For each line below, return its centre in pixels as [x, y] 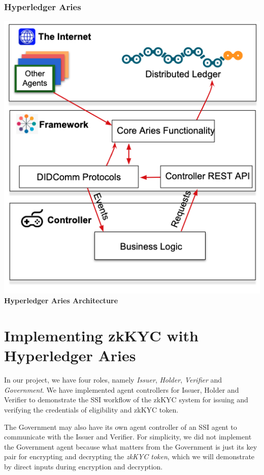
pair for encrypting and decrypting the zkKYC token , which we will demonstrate [129, 456]
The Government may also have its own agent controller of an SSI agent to [121, 426]
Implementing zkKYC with [101, 335]
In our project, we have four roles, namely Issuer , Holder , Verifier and [113, 380]
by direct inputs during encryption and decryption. [84, 466]
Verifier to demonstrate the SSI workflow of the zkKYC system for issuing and [126, 400]
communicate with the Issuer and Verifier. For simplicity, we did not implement [128, 437]
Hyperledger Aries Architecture [61, 300]
